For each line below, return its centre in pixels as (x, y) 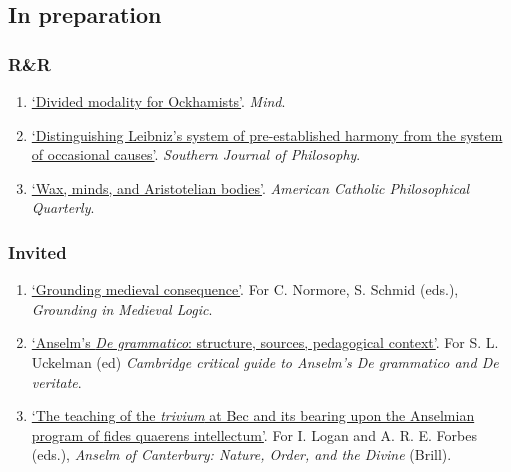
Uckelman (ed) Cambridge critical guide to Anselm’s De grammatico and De (265, 361)
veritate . (56, 381)
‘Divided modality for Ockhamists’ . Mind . (158, 101)
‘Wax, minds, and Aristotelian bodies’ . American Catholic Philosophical (250, 187)
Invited (37, 251)
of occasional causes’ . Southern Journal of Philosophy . (196, 154)
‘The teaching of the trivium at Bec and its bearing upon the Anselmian (253, 415)
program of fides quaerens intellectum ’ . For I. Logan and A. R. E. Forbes (254, 434)
